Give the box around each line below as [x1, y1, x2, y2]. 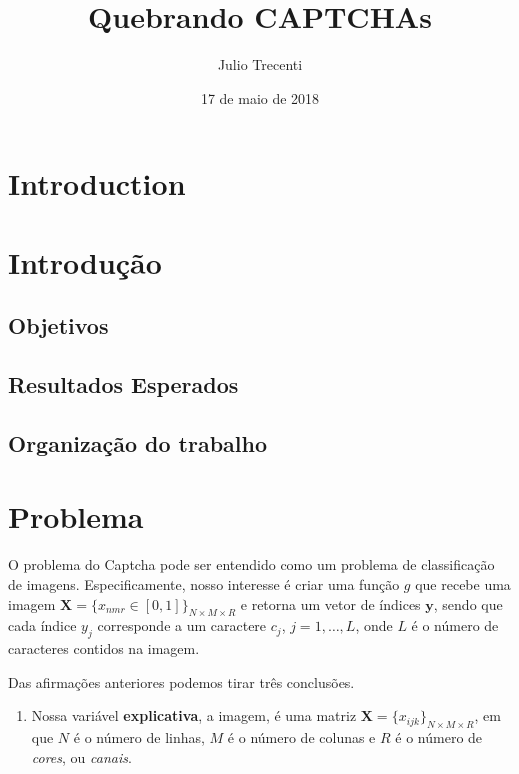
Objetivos [8, 310, 109, 341]
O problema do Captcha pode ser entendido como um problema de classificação [8, 554, 495, 575]
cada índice [8, 615, 77, 636]
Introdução [8, 241, 162, 282]
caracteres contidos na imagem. [8, 638, 200, 659]
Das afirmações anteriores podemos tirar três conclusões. [8, 671, 355, 692]
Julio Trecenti [217, 54, 303, 75]
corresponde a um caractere [97, 615, 267, 636]
